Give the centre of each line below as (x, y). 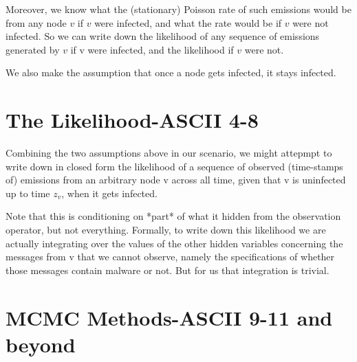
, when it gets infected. (109, 193)
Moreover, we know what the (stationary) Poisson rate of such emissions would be (178, 9)
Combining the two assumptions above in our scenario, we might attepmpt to (169, 153)
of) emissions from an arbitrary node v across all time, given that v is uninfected (176, 180)
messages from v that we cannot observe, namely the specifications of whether (170, 257)
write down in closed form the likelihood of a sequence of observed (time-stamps (174, 166)
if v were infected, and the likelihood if (152, 49)
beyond (41, 344)
